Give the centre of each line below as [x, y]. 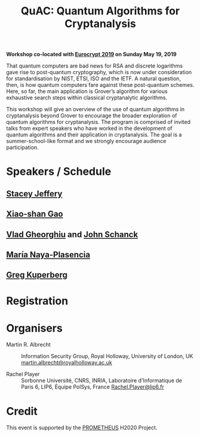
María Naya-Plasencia [48, 255]
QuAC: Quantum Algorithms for [100, 11]
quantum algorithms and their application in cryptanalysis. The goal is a [94, 135]
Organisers [34, 328]
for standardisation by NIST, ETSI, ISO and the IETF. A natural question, [93, 78]
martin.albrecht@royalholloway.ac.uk [67, 363]
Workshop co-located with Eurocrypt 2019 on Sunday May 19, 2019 [92, 54]
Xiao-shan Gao [35, 214]
